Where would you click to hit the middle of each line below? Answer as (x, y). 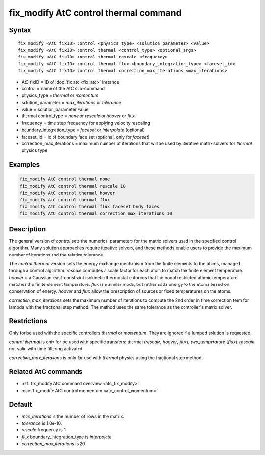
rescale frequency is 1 (44, 430)
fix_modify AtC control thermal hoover (67, 193)
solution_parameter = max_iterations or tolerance (71, 102)
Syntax (20, 30)
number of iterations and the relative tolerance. (57, 255)
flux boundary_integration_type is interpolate (66, 437)
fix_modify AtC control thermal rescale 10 (73, 186)
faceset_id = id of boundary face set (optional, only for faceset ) (85, 137)
